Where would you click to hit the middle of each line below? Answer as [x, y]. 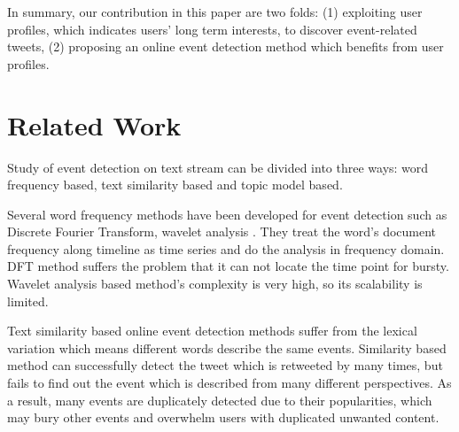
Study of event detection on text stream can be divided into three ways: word [218, 167]
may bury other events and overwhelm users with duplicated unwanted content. [223, 417]
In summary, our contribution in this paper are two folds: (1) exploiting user [215, 12]
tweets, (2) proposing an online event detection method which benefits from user [226, 46]
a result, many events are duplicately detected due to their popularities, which [220, 400]
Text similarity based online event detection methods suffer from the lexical [212, 331]
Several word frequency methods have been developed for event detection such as [227, 214]
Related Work [94, 124]
